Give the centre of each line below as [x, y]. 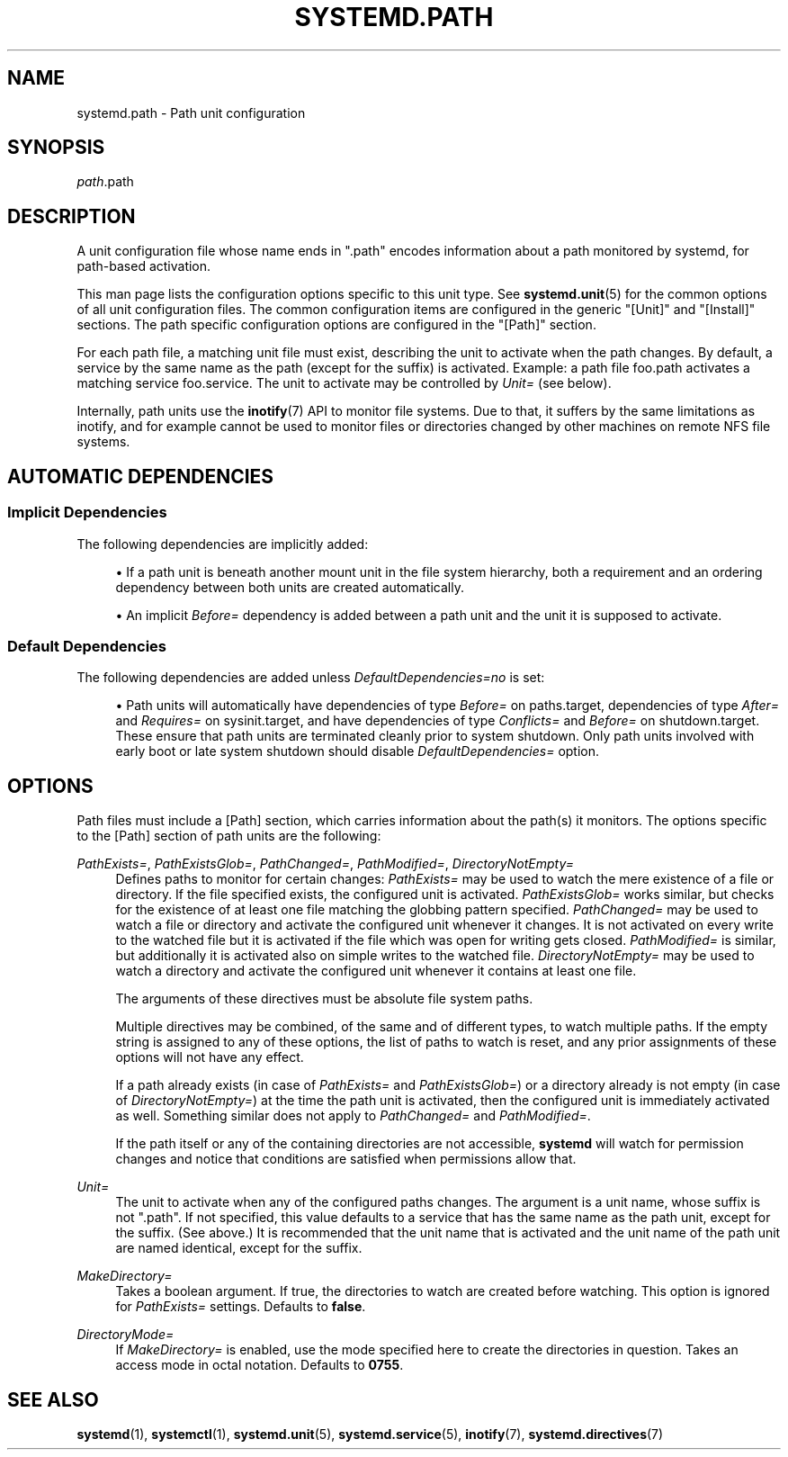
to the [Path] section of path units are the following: [229, 836]
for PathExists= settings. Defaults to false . [241, 1307]
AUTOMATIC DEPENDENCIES [141, 476]
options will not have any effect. [210, 1057]
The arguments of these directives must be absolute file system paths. [324, 999]
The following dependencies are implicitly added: [223, 544]
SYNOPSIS [56, 148]
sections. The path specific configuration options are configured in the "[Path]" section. [336, 325]
